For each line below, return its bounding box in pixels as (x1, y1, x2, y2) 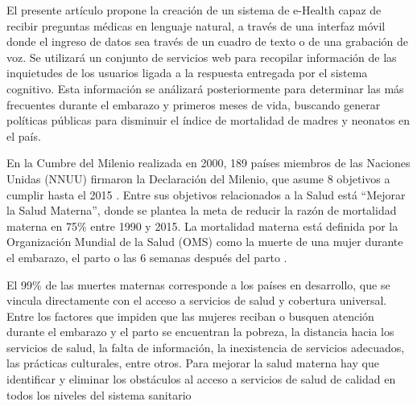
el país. (6, 127, 41, 144)
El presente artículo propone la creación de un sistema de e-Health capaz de (6, 2, 382, 18)
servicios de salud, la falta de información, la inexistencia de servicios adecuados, (6, 338, 405, 355)
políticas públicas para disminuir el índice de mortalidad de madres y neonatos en (6, 112, 411, 129)
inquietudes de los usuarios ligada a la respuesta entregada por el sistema (6, 64, 368, 81)
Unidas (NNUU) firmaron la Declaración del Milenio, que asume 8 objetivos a (6, 170, 390, 187)
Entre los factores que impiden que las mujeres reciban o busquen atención (6, 307, 374, 324)
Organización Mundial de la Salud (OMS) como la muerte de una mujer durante (6, 233, 403, 250)
